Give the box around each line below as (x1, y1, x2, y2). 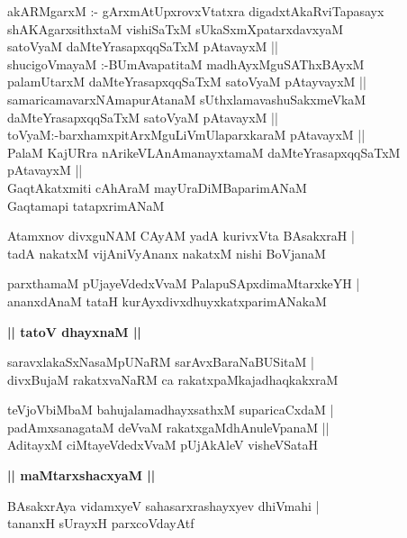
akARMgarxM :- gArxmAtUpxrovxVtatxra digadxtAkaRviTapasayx (7, 2, 384, 20)
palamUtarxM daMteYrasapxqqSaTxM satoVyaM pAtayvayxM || (7, 72, 366, 91)
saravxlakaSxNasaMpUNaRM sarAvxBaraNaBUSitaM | (7, 352, 314, 371)
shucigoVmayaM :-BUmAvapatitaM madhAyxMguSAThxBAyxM (7, 54, 365, 73)
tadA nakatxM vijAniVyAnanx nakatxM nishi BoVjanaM (7, 243, 326, 262)
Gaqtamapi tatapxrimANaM (7, 196, 165, 214)
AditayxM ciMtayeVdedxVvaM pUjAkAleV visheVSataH (7, 435, 319, 454)
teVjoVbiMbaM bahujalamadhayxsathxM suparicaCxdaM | (7, 400, 334, 419)
